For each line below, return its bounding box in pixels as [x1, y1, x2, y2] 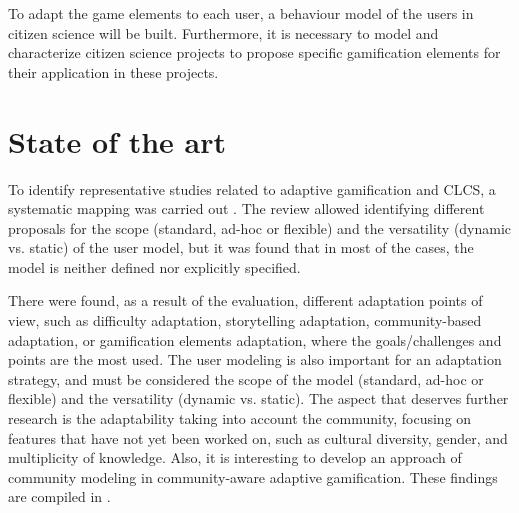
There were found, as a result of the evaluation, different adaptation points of [8, 290, 483, 311]
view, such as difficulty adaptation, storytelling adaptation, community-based [8, 310, 482, 331]
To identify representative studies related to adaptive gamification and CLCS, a [8, 178, 496, 199]
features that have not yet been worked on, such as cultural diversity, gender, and [8, 427, 508, 448]
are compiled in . [8, 486, 111, 507]
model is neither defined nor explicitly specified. [8, 256, 301, 277]
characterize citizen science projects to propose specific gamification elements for [8, 42, 501, 63]
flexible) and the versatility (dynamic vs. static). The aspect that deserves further [8, 388, 509, 409]
